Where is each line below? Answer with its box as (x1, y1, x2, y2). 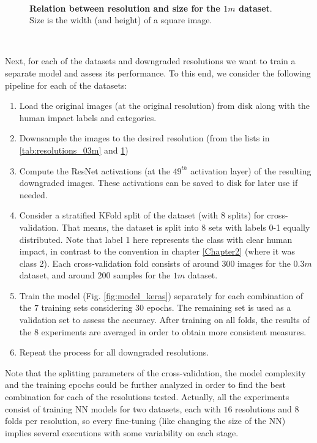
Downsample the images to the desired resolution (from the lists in (19, 132, 270, 144)
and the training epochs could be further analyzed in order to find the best (5, 378, 286, 391)
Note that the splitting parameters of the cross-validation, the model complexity (5, 366, 306, 379)
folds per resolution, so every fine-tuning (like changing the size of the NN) (5, 414, 286, 427)
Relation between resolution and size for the (29, 1, 220, 14)
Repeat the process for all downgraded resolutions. (19, 346, 209, 359)
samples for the (113, 269, 171, 281)
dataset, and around (19, 269, 95, 281)
